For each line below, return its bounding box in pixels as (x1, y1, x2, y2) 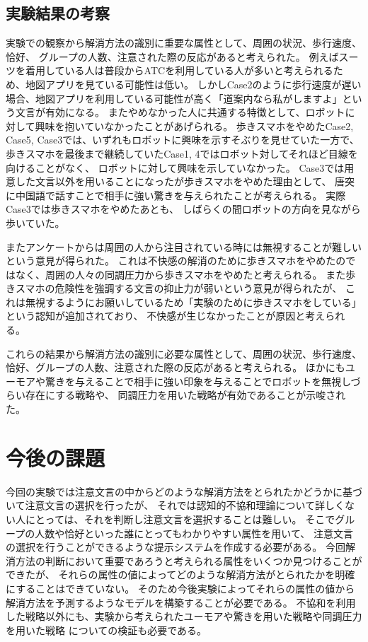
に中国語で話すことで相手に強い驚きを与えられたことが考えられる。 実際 (6, 187, 346, 202)
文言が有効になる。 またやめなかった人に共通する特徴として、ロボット (15, 105, 345, 119)
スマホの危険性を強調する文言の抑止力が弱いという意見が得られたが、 (15, 281, 343, 296)
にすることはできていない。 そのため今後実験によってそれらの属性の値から (6, 580, 355, 595)
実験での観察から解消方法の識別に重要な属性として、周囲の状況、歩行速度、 (6, 35, 362, 50)
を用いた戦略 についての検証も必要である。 (6, 622, 207, 637)
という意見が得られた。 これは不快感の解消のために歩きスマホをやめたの (6, 253, 346, 268)
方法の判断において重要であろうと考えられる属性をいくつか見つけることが (15, 553, 362, 568)
